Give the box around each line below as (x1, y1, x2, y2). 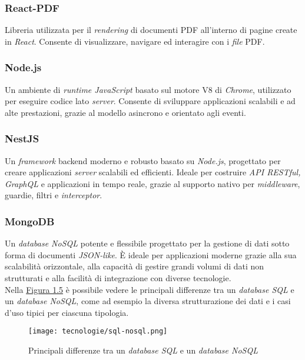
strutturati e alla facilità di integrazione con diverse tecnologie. (5, 272, 231, 284)
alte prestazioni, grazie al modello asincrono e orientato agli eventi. (5, 106, 246, 118)
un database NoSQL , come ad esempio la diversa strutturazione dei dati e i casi (5, 295, 291, 307)
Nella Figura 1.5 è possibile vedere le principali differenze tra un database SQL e (5, 283, 294, 295)
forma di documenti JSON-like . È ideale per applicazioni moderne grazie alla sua (5, 248, 297, 261)
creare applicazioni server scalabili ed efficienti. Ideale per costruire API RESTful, (5, 166, 301, 178)
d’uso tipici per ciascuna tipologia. (5, 306, 129, 318)
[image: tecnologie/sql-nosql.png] (28, 327, 168, 336)
